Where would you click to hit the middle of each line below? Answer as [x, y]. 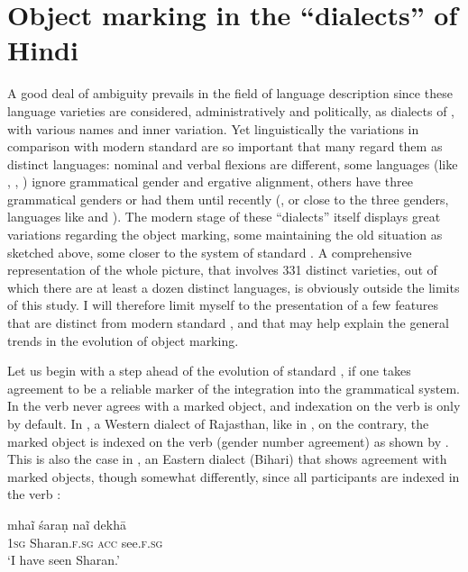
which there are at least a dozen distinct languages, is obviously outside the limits [234, 287]
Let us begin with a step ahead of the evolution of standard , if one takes [209, 371]
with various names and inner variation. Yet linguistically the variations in [213, 128]
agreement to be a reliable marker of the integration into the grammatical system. [234, 388]
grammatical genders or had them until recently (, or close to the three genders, [228, 199]
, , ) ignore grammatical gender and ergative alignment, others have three [210, 182]
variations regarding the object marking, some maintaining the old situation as [225, 235]
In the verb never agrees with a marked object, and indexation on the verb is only [234, 406]
